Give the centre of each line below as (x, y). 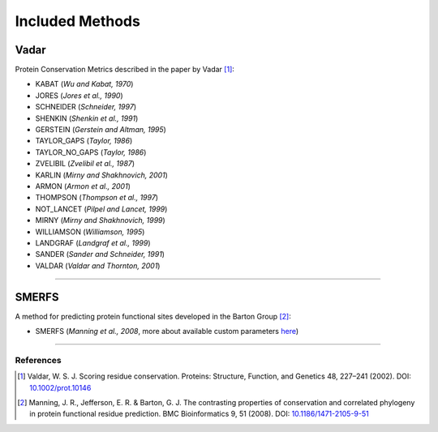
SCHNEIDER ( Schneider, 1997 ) (86, 107)
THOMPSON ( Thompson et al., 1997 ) (97, 198)
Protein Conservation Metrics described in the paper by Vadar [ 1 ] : (125, 70)
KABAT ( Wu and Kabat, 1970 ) (84, 84)
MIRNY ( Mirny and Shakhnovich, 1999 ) (100, 220)
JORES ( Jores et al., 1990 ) (79, 95)
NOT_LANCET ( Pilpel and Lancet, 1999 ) (101, 209)
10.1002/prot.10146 (60, 387)
